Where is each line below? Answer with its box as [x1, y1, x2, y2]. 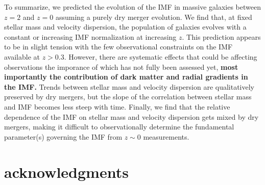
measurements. [143, 131, 189, 142]
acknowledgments [4, 161, 129, 182]
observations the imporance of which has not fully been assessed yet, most [4, 61, 238, 72]
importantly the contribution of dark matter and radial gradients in [4, 71, 248, 82]
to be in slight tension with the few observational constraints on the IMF [4, 41, 233, 52]
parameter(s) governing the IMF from [4, 131, 123, 142]
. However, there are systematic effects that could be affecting [64, 51, 257, 62]
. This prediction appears [182, 31, 261, 42]
